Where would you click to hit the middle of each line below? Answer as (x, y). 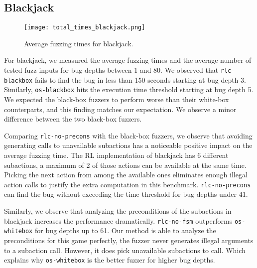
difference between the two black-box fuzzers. (73, 119)
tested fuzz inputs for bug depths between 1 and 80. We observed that (111, 70)
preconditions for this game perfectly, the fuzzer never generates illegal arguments (129, 240)
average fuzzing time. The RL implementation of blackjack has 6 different (116, 155)
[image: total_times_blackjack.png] (85, 28)
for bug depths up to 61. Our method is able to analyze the (125, 230)
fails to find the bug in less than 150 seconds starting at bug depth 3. (140, 79)
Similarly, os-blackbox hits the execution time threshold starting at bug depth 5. (129, 89)
